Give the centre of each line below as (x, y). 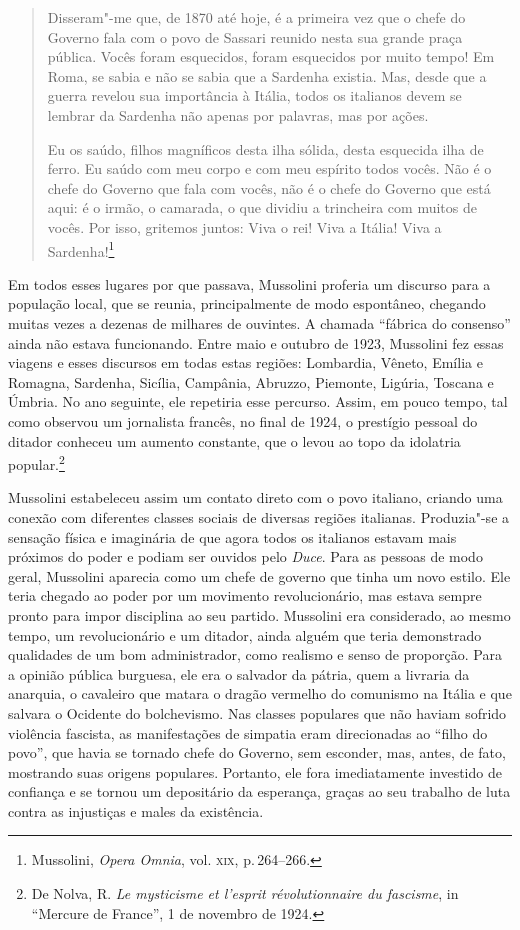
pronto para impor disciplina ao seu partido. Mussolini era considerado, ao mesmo (259, 614)
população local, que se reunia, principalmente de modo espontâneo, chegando (247, 303)
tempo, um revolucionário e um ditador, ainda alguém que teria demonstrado (245, 634)
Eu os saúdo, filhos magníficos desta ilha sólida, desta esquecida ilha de (265, 148)
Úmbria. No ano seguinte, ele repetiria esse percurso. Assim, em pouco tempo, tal (258, 401)
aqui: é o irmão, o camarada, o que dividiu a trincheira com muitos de (262, 207)
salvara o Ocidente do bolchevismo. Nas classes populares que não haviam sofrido (257, 712)
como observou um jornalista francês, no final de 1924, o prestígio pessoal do (243, 420)
